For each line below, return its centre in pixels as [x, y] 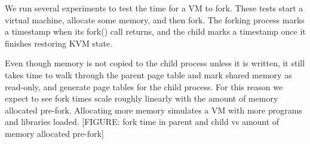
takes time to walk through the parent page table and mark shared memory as [148, 74]
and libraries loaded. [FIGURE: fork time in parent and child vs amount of [142, 122]
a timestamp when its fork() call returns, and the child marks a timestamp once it [155, 31]
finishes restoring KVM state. [59, 43]
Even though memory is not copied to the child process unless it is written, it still [155, 63]
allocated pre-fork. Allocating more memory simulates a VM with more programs [154, 110]
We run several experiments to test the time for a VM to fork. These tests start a [154, 8]
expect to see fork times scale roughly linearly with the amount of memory [142, 98]
